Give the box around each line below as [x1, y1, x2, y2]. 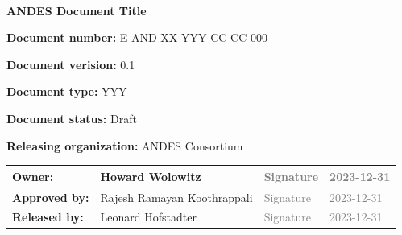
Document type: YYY [6, 83, 127, 100]
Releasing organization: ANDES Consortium [6, 137, 243, 154]
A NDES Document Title [6, 2, 147, 19]
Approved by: [12, 188, 89, 205]
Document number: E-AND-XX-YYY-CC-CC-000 [6, 29, 267, 46]
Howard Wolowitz [100, 167, 201, 184]
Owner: [12, 167, 54, 184]
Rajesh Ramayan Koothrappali [100, 188, 253, 205]
